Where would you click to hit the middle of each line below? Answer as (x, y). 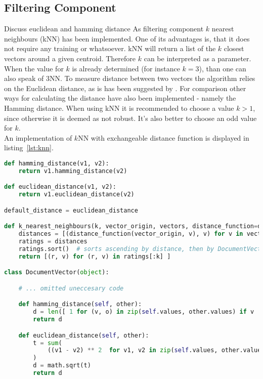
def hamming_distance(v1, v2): (57, 163)
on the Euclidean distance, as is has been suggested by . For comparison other (125, 88)
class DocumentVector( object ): (57, 272)
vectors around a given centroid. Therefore (70, 58)
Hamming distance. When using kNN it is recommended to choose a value (119, 108)
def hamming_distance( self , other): (80, 304)
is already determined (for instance (126, 68)
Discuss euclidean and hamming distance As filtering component (104, 29)
